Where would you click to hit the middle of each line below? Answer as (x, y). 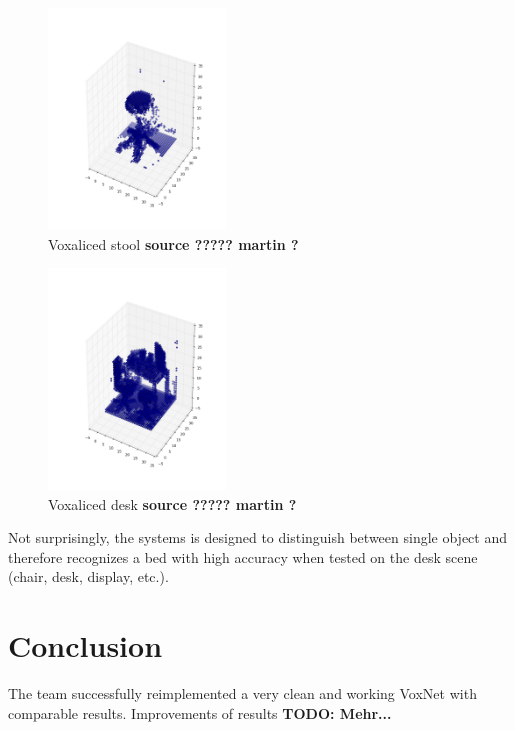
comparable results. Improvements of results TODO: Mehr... (200, 712)
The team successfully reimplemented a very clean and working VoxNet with (242, 693)
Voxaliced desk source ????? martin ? (172, 503)
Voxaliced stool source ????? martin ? (173, 243)
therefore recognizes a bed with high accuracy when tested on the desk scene (243, 556)
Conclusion (85, 645)
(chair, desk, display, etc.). (88, 576)
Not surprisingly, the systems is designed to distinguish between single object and (258, 537)
